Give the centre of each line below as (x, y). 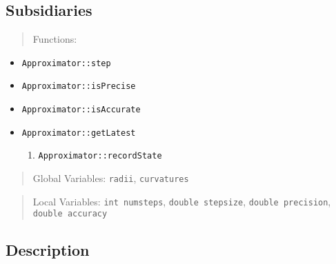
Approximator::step (66, 63)
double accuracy (70, 214)
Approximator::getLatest (79, 133)
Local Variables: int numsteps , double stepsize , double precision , (182, 201)
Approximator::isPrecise (79, 87)
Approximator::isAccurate (81, 110)
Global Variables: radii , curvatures (111, 178)
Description (48, 250)
